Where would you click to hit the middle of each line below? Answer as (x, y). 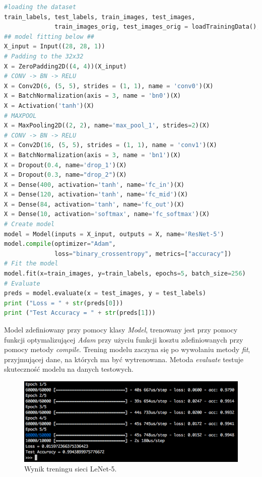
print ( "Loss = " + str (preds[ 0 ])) (64, 303)
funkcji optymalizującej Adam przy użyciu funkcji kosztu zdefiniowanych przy (124, 339)
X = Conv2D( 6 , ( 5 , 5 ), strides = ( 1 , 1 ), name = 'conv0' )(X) (109, 86)
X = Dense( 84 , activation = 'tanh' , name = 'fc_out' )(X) (94, 204)
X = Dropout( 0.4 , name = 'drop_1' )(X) (65, 165)
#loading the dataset (40, 7)
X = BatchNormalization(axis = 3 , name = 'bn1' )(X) (92, 155)
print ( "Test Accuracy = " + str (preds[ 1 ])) (80, 313)
